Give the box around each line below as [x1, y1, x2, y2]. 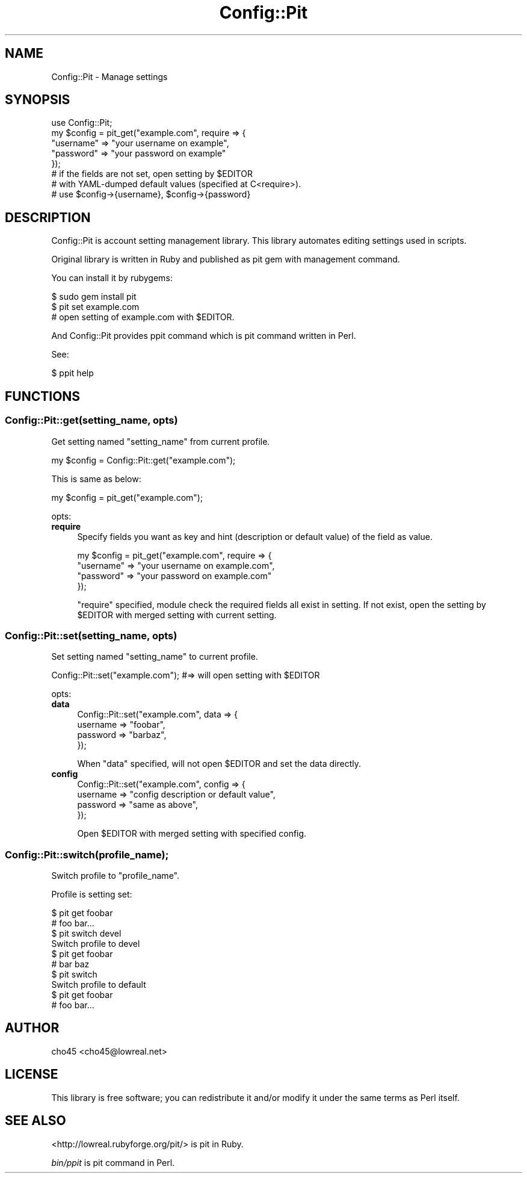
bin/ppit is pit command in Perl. [51, 1157, 175, 1168]
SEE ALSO [5, 1113, 66, 1129]
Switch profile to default [51, 979, 146, 990]
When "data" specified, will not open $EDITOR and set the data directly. [77, 758, 362, 769]
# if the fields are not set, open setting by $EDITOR [51, 169, 253, 179]
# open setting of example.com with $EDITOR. [51, 312, 235, 323]
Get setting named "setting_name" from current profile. [51, 436, 270, 447]
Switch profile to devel [51, 938, 140, 949]
